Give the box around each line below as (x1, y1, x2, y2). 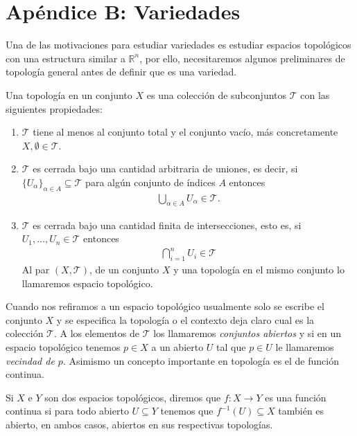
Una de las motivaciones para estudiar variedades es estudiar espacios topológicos (6, 37, 351, 52)
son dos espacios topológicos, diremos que (44, 390, 221, 404)
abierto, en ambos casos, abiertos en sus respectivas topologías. (6, 417, 273, 431)
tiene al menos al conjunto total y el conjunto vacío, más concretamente (33, 125, 338, 139)
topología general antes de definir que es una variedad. (6, 64, 237, 79)
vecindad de (6, 353, 55, 367)
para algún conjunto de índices (85, 174, 216, 189)
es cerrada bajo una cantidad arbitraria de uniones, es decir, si (33, 161, 298, 176)
